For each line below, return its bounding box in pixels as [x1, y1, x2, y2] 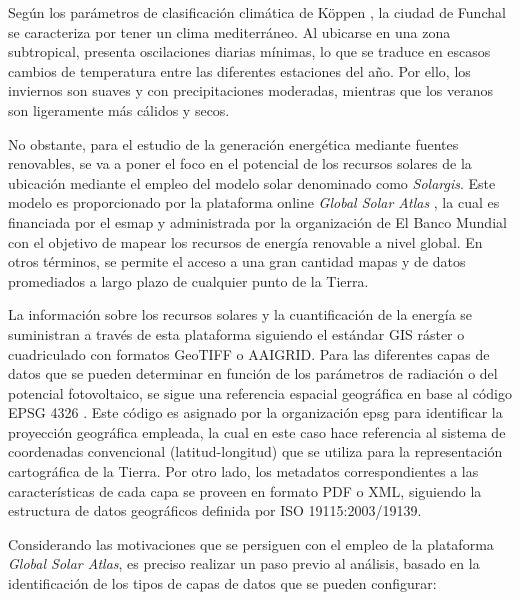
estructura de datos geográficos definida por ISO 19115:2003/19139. [8, 500, 422, 521]
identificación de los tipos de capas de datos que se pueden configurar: [8, 573, 437, 594]
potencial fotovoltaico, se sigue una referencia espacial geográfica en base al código [8, 382, 512, 403]
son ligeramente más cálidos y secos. [8, 99, 230, 120]
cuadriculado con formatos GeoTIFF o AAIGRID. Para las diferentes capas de [8, 343, 490, 364]
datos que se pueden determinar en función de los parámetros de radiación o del [8, 363, 498, 384]
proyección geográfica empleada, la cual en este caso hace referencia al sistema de [8, 421, 506, 442]
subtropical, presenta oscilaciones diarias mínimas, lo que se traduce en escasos [8, 41, 491, 62]
